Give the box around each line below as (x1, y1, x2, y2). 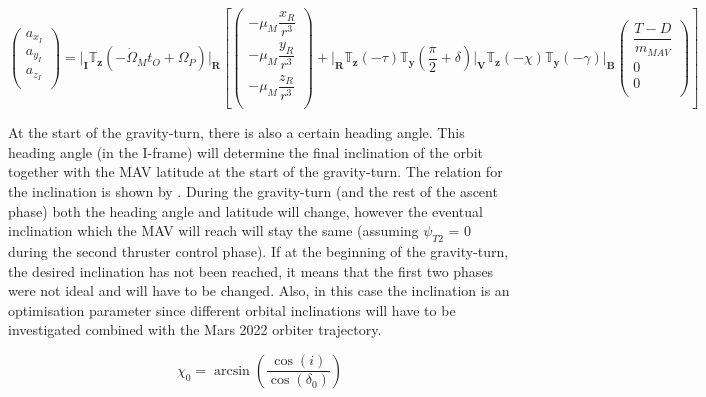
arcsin (213, 363, 250, 378)
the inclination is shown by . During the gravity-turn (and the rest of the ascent (8, 180, 498, 201)
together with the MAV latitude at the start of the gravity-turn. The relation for (8, 161, 503, 182)
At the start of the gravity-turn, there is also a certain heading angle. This (8, 122, 465, 143)
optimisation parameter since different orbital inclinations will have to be (8, 299, 456, 320)
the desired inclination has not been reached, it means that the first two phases (8, 260, 494, 281)
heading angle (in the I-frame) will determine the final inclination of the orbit (8, 141, 483, 162)
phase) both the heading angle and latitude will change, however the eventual (8, 200, 483, 221)
